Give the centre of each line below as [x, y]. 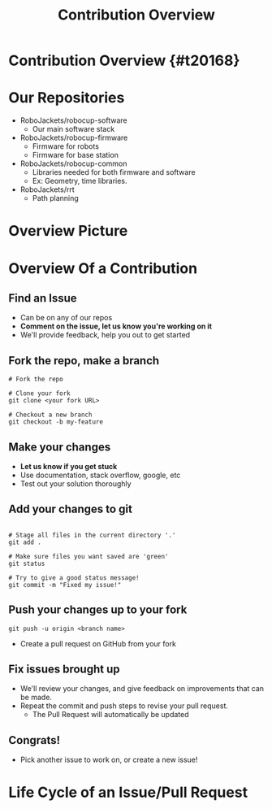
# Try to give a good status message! [74, 578]
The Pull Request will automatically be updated [110, 715]
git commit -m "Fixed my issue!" [65, 585]
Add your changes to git [70, 509]
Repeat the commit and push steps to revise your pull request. [124, 706]
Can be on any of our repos [66, 318]
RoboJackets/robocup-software [73, 120]
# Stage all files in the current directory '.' [92, 535]
